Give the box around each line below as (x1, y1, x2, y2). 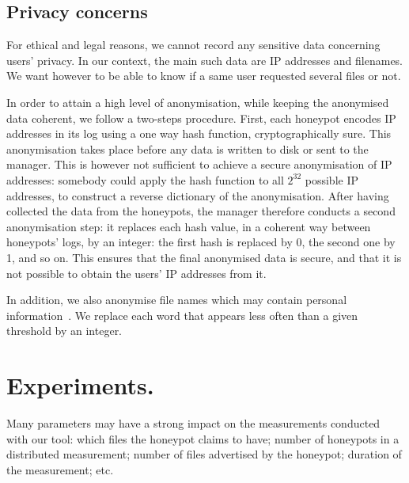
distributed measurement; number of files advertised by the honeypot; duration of (6, 446, 402, 462)
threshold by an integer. (6, 322, 123, 339)
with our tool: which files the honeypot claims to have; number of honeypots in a (6, 430, 400, 447)
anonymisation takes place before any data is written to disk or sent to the (6, 140, 369, 157)
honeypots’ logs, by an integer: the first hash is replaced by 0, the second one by (6, 234, 396, 250)
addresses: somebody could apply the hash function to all (6, 171, 284, 188)
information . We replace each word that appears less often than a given (6, 306, 358, 323)
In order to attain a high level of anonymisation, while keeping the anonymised (6, 93, 389, 110)
